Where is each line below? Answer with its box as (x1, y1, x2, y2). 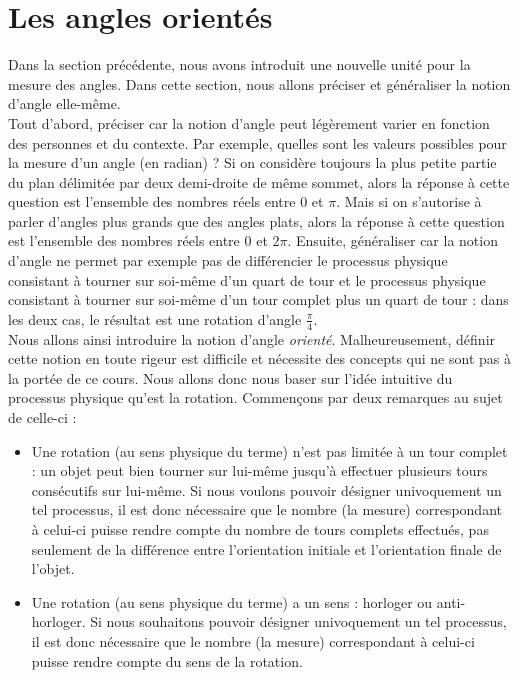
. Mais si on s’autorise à (336, 191, 482, 212)
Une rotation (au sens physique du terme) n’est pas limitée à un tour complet (31, 440, 508, 461)
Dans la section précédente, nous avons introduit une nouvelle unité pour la (8, 54, 471, 75)
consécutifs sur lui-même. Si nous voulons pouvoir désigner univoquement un (31, 479, 502, 500)
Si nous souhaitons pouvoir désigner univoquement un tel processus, (90, 611, 507, 632)
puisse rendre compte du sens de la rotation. (31, 650, 303, 671)
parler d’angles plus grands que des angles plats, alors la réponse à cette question (8, 210, 505, 231)
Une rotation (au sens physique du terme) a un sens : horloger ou (31, 591, 433, 612)
